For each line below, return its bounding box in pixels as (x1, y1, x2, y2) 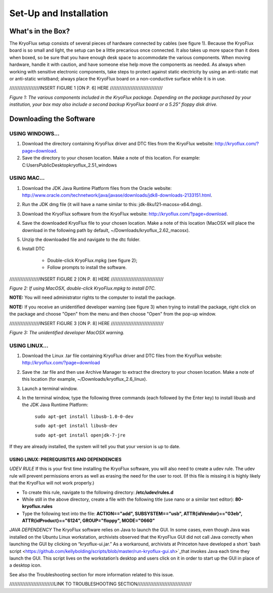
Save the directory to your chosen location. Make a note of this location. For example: (22, 155, 201, 161)
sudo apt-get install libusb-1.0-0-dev (34, 413, 133, 419)
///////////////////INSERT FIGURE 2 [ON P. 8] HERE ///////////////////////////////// (9, 276, 164, 282)
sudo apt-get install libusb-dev (34, 423, 118, 429)
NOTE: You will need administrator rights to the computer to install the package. (9, 294, 176, 301)
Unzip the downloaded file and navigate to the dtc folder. (22, 236, 141, 243)
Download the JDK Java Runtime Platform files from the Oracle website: (22, 185, 172, 191)
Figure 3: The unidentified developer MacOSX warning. (9, 329, 125, 335)
